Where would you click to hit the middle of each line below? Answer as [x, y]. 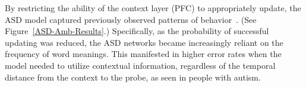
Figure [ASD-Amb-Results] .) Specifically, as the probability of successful [137, 31]
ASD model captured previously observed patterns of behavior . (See [131, 19]
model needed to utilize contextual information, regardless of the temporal [140, 65]
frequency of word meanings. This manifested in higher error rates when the [143, 54]
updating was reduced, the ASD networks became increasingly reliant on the [144, 42]
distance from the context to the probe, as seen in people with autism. [133, 77]
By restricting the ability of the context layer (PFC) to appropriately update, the [153, 8]
